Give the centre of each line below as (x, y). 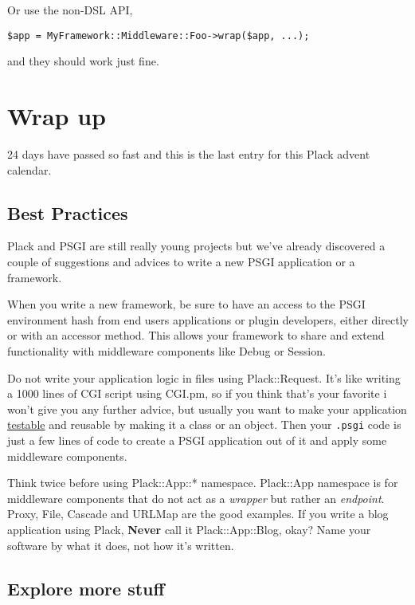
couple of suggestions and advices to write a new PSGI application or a (181, 261)
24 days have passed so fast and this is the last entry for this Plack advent (189, 153)
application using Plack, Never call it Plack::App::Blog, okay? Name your (189, 529)
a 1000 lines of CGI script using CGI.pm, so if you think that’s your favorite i (197, 393)
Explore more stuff (86, 588)
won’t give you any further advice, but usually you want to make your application (207, 409)
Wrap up (57, 116)
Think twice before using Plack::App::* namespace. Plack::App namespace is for (203, 483)
